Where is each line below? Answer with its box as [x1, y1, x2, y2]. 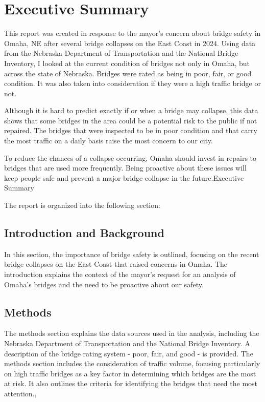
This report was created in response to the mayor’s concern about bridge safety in [4, 28, 261, 38]
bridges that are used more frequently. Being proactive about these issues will [4, 162, 247, 173]
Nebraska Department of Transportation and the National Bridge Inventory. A [4, 338, 250, 348]
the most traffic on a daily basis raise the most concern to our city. [4, 135, 213, 146]
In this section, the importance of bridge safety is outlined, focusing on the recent [4, 248, 259, 259]
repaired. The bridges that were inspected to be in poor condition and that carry [4, 125, 257, 136]
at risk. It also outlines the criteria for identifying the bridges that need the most [4, 378, 258, 389]
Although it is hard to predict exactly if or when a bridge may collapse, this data [4, 105, 258, 116]
